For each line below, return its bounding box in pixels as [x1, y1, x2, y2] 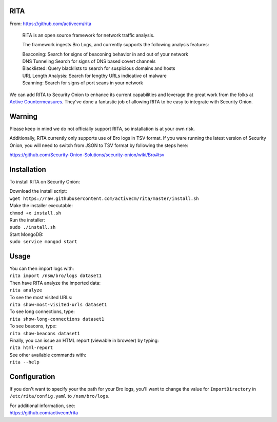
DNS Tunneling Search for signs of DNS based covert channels [22, 58, 156, 64]
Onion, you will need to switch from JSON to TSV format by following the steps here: [9, 142, 188, 149]
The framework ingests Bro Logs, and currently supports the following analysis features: [22, 42, 209, 48]
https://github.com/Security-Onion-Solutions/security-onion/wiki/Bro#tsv [9, 152, 165, 158]
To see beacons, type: [9, 323, 57, 329]
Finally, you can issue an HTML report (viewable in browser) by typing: [9, 337, 159, 343]
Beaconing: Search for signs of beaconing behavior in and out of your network [22, 51, 188, 57]
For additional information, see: [9, 402, 75, 409]
